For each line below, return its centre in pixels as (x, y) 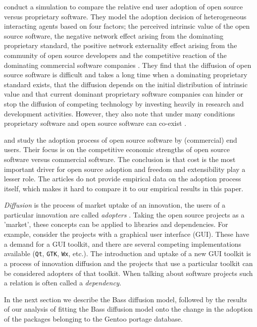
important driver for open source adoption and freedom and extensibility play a (125, 169)
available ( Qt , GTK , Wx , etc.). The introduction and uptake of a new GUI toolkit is (128, 253)
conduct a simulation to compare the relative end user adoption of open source (124, 6)
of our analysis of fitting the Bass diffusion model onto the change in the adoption (128, 309)
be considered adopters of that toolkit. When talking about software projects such (128, 273)
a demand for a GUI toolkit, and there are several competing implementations (123, 244)
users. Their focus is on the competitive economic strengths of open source (117, 149)
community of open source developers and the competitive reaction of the (115, 55)
